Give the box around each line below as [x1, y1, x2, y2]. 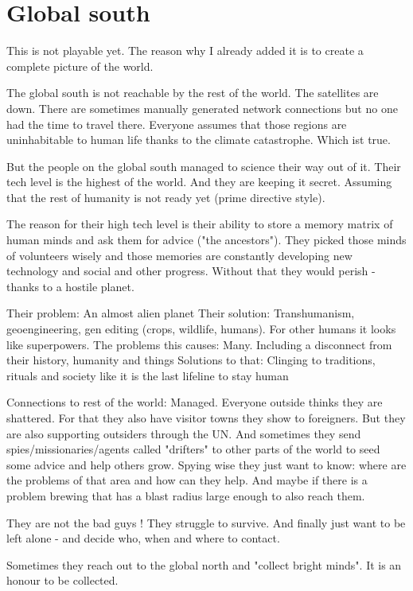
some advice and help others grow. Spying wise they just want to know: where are [6, 456, 407, 472]
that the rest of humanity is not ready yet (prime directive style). [6, 189, 325, 205]
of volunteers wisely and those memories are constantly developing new [6, 247, 353, 263]
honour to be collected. [6, 572, 119, 589]
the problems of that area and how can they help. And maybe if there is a [6, 472, 368, 488]
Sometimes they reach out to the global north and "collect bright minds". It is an [6, 556, 402, 573]
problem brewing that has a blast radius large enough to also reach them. [6, 487, 365, 504]
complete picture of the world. [6, 57, 154, 74]
